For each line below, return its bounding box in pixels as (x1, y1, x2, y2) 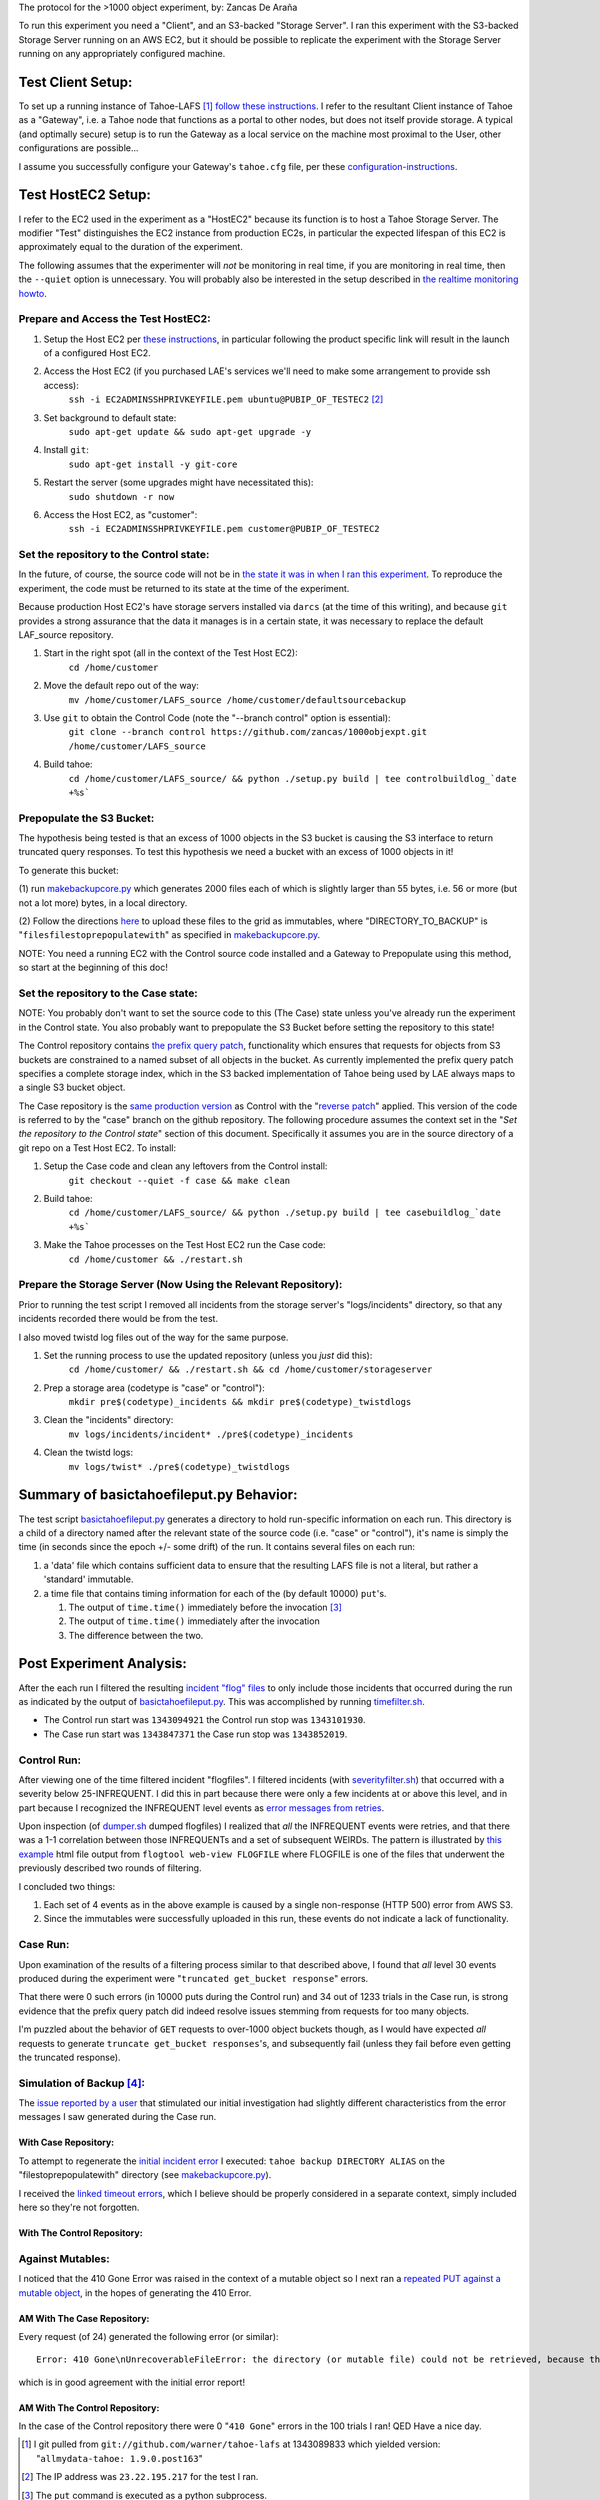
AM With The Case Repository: (18, 2312, 150, 2324)
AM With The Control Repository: (18, 2401, 160, 2414)
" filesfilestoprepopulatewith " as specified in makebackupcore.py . (18, 929, 321, 941)
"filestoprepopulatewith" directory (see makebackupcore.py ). (18, 2169, 272, 2181)
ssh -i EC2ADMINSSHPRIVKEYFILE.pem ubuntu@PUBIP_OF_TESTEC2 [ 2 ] (68, 393, 384, 405)
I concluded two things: (18, 1880, 116, 1892)
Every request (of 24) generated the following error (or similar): (18, 2330, 279, 2342)
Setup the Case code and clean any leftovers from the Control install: (43, 1160, 328, 1172)
